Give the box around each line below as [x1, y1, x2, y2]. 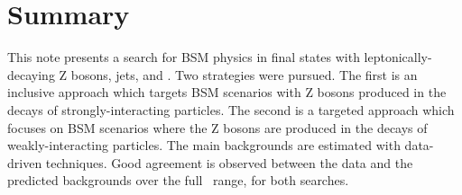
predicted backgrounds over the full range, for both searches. [7, 171, 349, 190]
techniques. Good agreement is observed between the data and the [45, 153, 413, 172]
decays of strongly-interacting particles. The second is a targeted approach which [7, 100, 455, 119]
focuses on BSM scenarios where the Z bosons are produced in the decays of [7, 118, 428, 137]
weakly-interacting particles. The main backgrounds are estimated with [7, 136, 401, 155]
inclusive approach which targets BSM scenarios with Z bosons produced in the [7, 83, 447, 102]
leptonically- [364, 48, 432, 66]
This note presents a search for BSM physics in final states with [7, 48, 360, 66]
